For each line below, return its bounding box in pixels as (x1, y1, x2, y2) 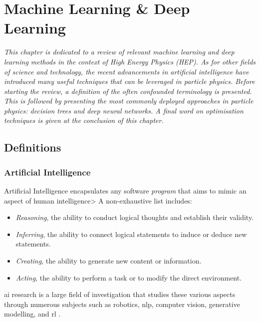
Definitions (4, 139, 61, 155)
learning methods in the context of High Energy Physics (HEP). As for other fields (4, 56, 256, 66)
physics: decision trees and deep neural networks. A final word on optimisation (4, 105, 244, 115)
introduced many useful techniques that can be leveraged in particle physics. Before (4, 76, 255, 86)
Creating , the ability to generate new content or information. (15, 255, 202, 266)
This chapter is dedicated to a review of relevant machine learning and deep (4, 46, 235, 57)
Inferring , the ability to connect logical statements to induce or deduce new (15, 228, 247, 239)
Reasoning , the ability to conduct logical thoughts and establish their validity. (15, 212, 254, 222)
